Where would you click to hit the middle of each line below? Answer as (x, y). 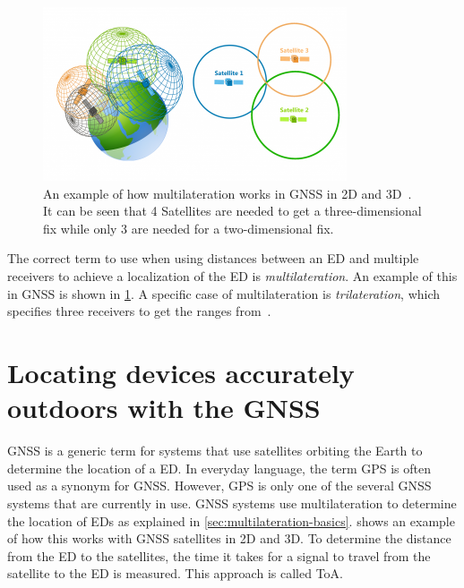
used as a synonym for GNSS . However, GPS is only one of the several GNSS (219, 486)
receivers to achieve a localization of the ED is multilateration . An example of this (232, 276)
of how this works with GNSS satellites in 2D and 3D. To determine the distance (229, 538)
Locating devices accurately (181, 373)
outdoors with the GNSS (164, 408)
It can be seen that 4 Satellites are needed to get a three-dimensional (232, 211)
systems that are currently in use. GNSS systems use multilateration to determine (232, 503)
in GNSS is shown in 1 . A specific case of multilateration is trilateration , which (224, 293)
